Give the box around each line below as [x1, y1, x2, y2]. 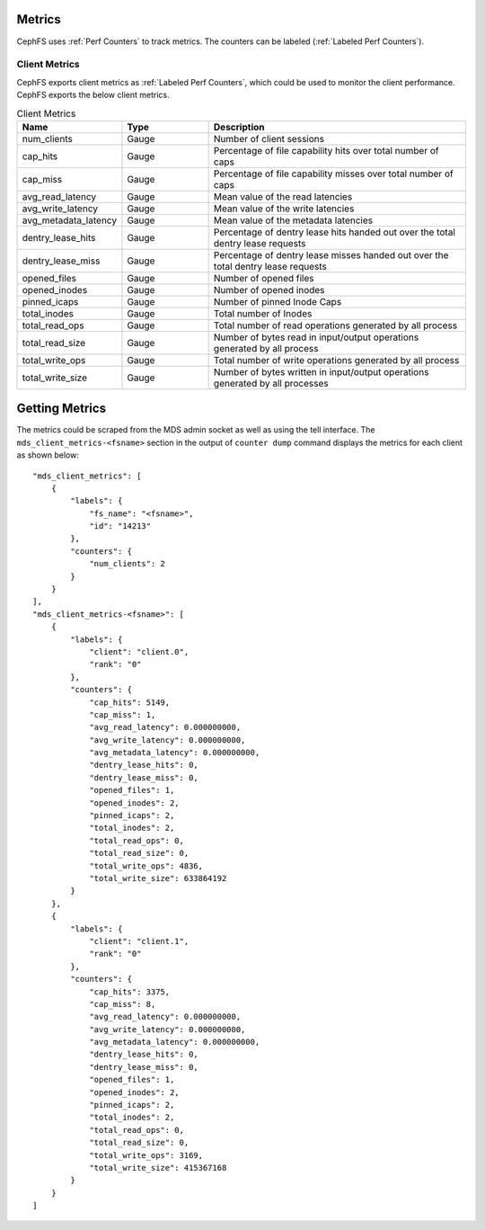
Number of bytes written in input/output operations [213, 365, 429, 378]
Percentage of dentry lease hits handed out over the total [213, 226, 455, 238]
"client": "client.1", [89, 936, 190, 946]
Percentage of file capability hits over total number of [213, 144, 439, 156]
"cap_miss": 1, [89, 709, 156, 719]
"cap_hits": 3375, [89, 986, 171, 997]
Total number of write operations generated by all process [213, 353, 460, 366]
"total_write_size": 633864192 [89, 873, 227, 883]
